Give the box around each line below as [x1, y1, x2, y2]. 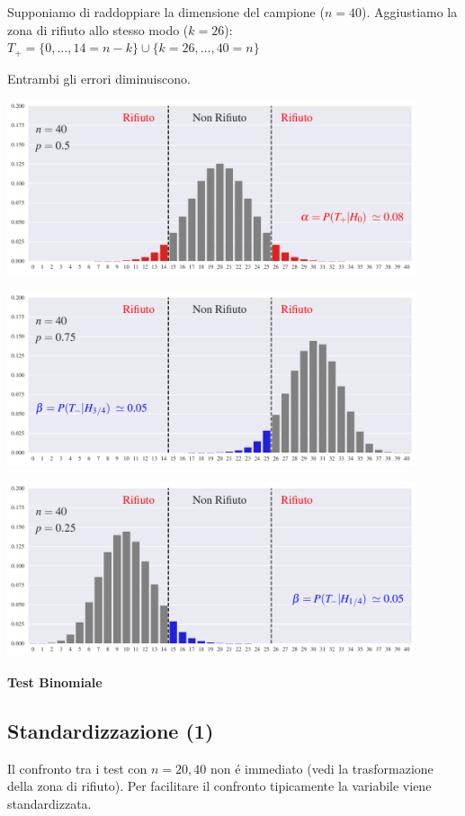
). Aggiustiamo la [362, 3, 458, 21]
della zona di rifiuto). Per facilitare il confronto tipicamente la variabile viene [7, 776, 432, 795]
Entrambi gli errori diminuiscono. [7, 68, 191, 87]
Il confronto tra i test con [7, 758, 148, 777]
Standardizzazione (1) [7, 717, 214, 745]
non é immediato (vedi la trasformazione [210, 758, 434, 777]
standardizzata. [7, 794, 92, 813]
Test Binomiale [7, 673, 103, 692]
